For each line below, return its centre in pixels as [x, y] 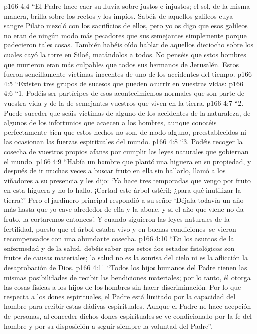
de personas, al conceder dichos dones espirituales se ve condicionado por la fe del [128, 316]
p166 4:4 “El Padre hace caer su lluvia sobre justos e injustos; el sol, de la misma [127, 6]
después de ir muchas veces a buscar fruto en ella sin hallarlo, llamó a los [115, 171]
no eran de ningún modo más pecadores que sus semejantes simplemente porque [125, 35]
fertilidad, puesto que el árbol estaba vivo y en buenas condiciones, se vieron [120, 229]
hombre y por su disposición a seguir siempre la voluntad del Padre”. [108, 325]
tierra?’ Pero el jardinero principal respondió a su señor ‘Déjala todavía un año [124, 199]
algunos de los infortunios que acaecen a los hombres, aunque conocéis [110, 122]
